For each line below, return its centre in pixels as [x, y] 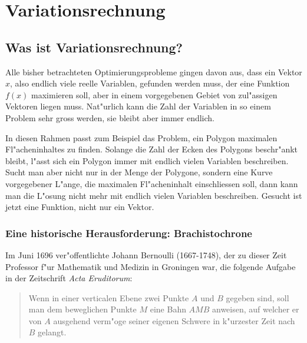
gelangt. [52, 332]
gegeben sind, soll [258, 297]
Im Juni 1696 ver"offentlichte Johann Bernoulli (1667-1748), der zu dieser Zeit [146, 254]
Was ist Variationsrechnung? [94, 47]
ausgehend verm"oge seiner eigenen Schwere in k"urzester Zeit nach [174, 320]
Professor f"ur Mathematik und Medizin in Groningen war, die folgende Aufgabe [151, 266]
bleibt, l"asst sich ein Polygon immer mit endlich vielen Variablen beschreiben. [147, 160]
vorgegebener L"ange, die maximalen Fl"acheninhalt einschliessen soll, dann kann [152, 183]
